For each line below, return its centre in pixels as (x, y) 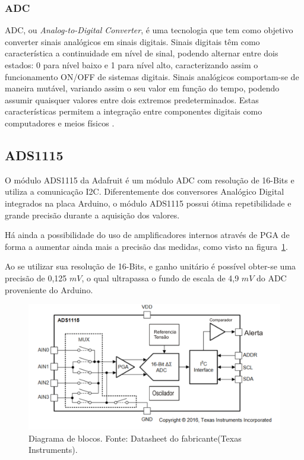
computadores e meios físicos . (60, 123)
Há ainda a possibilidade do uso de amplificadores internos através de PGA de (147, 235)
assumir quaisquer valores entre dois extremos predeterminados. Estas (132, 99)
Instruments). (53, 450)
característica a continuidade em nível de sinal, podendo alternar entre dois (142, 53)
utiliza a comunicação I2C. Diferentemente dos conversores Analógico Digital (145, 191)
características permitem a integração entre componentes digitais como (134, 111)
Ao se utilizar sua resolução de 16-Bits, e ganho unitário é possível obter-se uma (151, 266)
